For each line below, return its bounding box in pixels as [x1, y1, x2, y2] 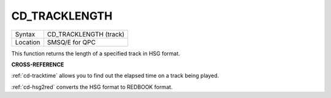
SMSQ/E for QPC [47, 38, 96, 46]
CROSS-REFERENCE [11, 61, 64, 68]
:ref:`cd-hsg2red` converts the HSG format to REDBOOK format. [11, 83, 173, 91]
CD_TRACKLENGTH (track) [47, 30, 125, 38]
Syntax [15, 30, 36, 38]
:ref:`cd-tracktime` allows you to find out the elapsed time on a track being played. [11, 72, 219, 79]
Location [15, 38, 40, 46]
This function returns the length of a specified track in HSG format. [11, 49, 180, 57]
